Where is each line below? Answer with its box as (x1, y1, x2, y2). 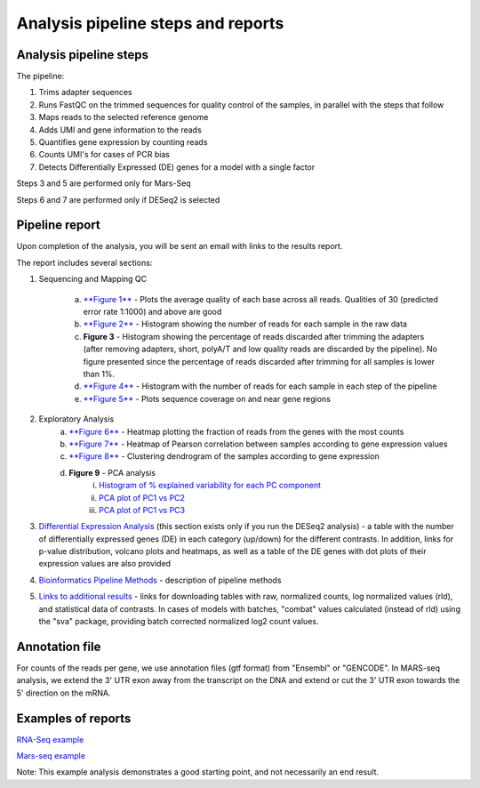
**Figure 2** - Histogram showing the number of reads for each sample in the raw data (83, 318, 408, 329)
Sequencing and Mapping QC (38, 274, 148, 285)
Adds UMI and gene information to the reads (38, 125, 202, 135)
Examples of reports (16, 711, 132, 726)
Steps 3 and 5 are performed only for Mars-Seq (16, 178, 191, 189)
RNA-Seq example (16, 734, 84, 744)
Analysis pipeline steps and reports (16, 13, 284, 33)
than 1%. (83, 369, 116, 379)
